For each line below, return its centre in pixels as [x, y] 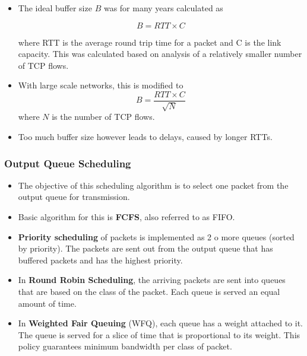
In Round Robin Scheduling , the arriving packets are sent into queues [152, 280]
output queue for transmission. [74, 197]
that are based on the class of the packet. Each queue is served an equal [149, 291]
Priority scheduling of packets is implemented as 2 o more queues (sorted [156, 236]
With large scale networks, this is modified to [101, 85]
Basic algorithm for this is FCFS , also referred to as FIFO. [126, 217]
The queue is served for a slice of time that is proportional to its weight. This [159, 334]
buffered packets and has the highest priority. [100, 260]
